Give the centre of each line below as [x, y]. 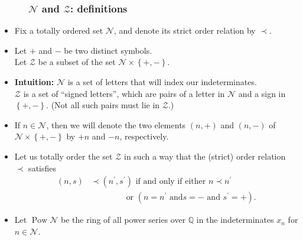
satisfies [43, 168]
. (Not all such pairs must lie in [103, 105]
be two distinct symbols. [108, 50]
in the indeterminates [235, 220]
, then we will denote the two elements [116, 124]
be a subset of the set [77, 62]
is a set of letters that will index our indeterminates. [162, 82]
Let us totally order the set [63, 156]
